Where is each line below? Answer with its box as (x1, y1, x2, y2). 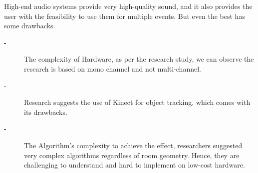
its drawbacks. (24, 106, 67, 117)
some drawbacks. (4, 20, 55, 31)
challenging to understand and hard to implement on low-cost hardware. (24, 160, 245, 170)
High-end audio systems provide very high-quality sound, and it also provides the (4, 1, 253, 11)
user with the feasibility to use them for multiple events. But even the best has (4, 10, 245, 21)
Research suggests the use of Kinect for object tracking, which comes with (24, 97, 251, 107)
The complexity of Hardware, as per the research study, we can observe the (24, 54, 254, 64)
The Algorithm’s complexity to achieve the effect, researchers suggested (24, 140, 243, 150)
